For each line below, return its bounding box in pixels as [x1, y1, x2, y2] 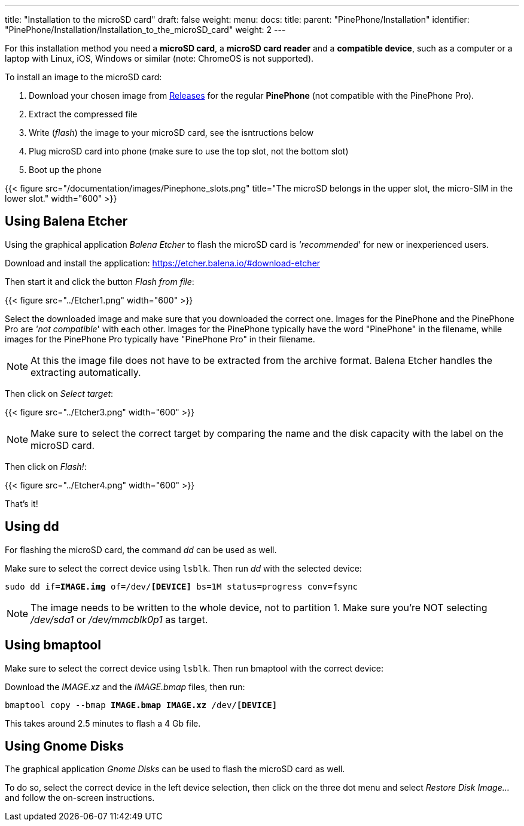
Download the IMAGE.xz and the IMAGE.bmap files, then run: [5, 681, 245, 692]
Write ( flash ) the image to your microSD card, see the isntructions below [29, 127, 314, 138]
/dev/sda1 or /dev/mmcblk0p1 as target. [31, 613, 208, 625]
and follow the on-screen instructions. [5, 792, 155, 803]
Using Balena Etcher [5, 214, 128, 229]
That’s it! [5, 498, 38, 509]
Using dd [5, 519, 59, 535]
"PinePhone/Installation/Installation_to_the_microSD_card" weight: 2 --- [5, 25, 286, 35]
